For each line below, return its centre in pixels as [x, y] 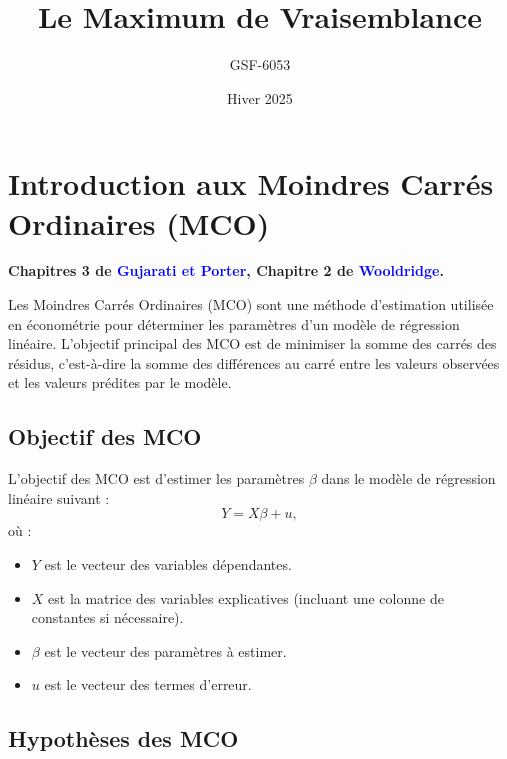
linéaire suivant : [59, 497]
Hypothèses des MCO [123, 738]
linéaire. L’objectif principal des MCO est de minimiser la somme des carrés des [252, 343]
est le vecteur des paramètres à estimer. [165, 650]
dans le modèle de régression [408, 478]
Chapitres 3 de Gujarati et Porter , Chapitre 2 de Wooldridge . [226, 270]
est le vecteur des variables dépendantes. [168, 563]
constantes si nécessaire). [107, 617]
